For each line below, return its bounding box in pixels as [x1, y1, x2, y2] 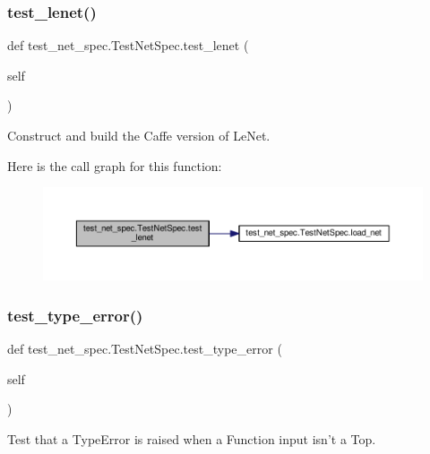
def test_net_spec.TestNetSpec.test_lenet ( [7, 36, 249, 55]
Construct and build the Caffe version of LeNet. [7, 126, 271, 144]
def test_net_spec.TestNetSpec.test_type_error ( [7, 339, 282, 358]
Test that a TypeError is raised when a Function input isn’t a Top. [7, 429, 376, 448]
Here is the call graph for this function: [7, 156, 222, 175]
